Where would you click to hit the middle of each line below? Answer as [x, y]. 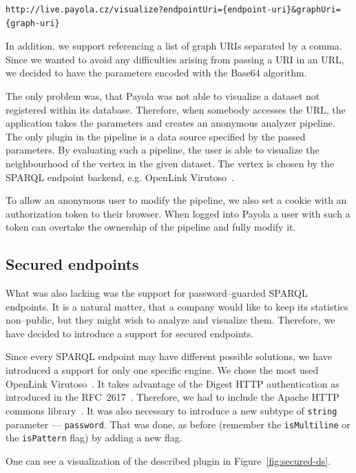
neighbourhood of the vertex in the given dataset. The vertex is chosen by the [170, 163]
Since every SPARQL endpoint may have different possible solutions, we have [169, 356]
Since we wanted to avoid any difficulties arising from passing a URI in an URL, [175, 59]
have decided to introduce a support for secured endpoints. [130, 333]
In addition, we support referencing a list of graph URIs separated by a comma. [174, 46]
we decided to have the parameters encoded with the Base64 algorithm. [156, 73]
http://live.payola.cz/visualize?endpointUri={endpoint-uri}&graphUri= [173, 10]
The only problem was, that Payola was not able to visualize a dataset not [163, 95]
